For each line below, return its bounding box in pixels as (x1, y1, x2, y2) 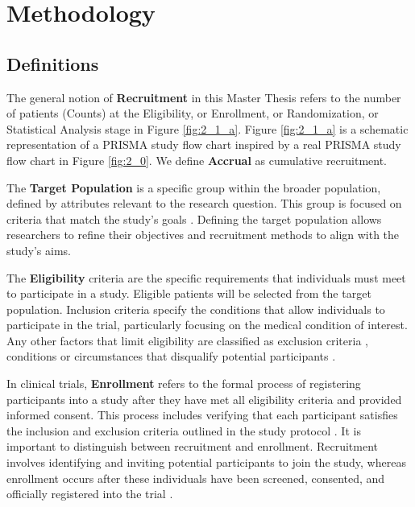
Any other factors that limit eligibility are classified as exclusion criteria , (6, 332, 368, 348)
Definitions (6, 51, 99, 76)
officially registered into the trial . (6, 485, 173, 502)
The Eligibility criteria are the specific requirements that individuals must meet (6, 269, 406, 286)
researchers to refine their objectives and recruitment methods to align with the (6, 226, 400, 243)
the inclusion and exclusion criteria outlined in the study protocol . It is (6, 422, 361, 439)
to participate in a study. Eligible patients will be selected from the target (6, 285, 371, 302)
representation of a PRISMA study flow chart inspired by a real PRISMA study (6, 136, 401, 153)
